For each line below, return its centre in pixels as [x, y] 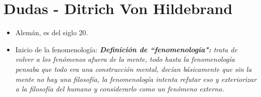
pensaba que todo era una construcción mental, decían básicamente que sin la [134, 69]
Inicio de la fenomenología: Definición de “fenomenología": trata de [126, 49]
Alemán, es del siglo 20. [52, 32]
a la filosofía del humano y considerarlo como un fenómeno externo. [120, 89]
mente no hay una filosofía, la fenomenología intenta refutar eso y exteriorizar [136, 79]
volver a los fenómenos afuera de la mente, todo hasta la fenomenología [125, 59]
